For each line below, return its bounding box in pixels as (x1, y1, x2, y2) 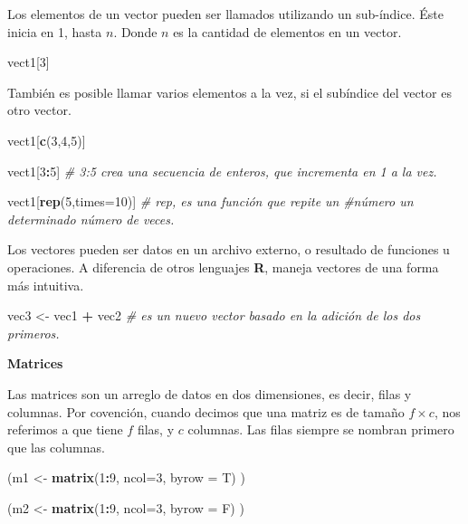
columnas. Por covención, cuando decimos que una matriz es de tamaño (7, 402, 405, 421)
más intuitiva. (7, 275, 84, 294)
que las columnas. (7, 437, 105, 456)
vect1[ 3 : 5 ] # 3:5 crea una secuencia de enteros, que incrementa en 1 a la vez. (7, 161, 437, 180)
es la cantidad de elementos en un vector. (173, 22, 402, 41)
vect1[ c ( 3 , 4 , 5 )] (7, 130, 86, 149)
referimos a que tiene (7, 420, 123, 439)
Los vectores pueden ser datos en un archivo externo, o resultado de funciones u (7, 240, 450, 259)
